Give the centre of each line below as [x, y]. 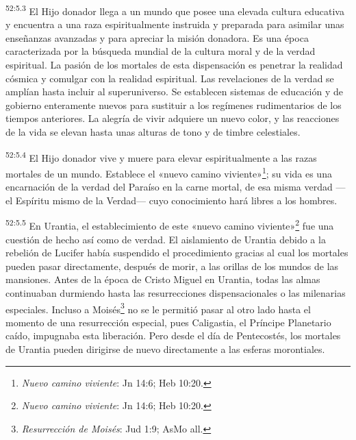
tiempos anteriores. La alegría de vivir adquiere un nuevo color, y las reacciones [173, 118]
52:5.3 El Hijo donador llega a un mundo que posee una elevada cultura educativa [175, 10]
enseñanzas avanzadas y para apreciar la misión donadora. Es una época [157, 37]
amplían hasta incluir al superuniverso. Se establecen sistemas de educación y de [174, 91]
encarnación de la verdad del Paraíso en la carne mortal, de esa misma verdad [169, 187]
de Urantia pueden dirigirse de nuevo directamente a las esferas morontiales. [165, 349]
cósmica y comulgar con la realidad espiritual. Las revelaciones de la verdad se [170, 78]
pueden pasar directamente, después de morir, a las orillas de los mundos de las [172, 266]
